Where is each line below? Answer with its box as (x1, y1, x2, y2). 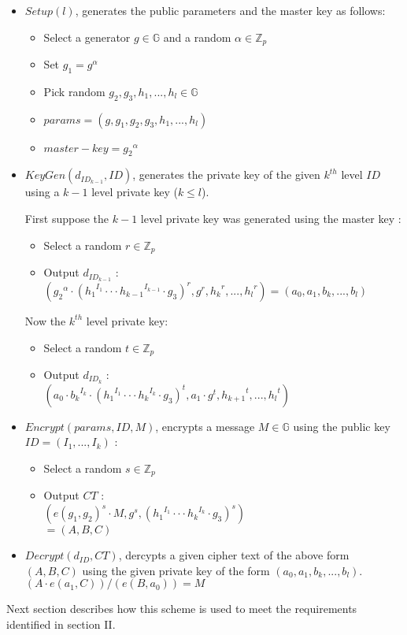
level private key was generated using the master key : (140, 210, 401, 227)
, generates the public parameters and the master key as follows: (75, 2, 386, 18)
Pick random (43, 83, 105, 99)
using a (24, 184, 60, 200)
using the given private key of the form (82, 562, 270, 578)
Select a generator (43, 28, 131, 45)
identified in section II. (6, 615, 116, 632)
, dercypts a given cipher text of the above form (118, 547, 350, 563)
